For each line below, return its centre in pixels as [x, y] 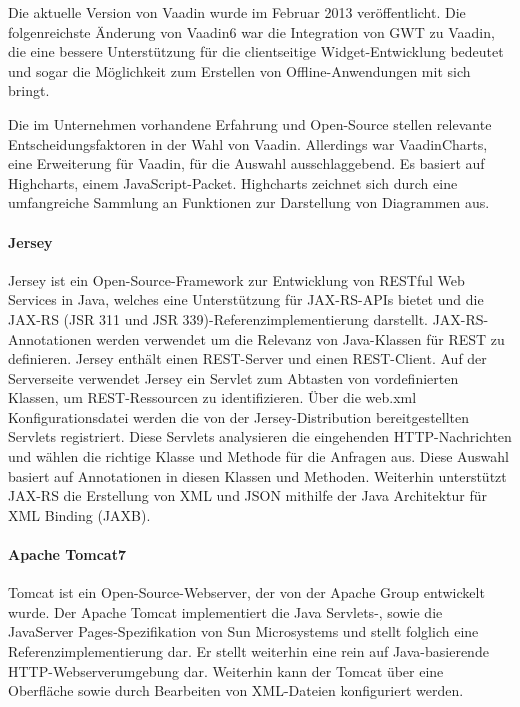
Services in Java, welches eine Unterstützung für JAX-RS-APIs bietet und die [246, 299]
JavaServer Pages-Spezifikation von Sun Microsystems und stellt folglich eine [243, 631]
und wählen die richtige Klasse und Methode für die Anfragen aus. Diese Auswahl [258, 456]
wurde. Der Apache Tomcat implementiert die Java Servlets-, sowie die [225, 611]
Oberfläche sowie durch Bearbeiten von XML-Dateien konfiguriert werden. [236, 690]
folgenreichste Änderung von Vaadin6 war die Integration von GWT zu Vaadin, [251, 31]
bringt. [29, 90]
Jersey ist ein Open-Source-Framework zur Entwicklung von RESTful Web [236, 279]
